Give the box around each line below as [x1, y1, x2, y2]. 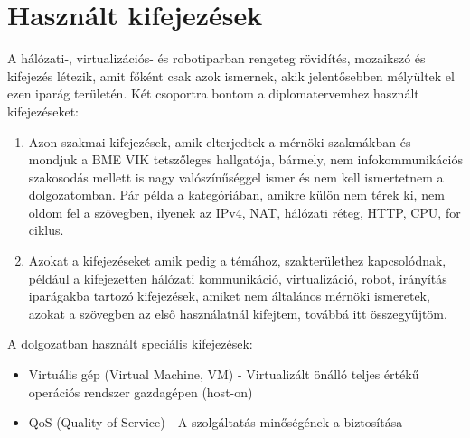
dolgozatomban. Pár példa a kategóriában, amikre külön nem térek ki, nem [28, 185, 445, 204]
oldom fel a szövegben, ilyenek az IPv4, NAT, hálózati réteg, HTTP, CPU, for [28, 202, 461, 221]
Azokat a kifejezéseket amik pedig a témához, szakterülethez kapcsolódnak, [28, 251, 446, 270]
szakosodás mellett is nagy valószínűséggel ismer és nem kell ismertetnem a [28, 167, 444, 186]
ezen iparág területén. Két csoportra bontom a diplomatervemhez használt [7, 84, 419, 103]
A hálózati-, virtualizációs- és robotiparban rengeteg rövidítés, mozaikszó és [7, 49, 426, 68]
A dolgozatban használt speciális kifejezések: [7, 334, 253, 353]
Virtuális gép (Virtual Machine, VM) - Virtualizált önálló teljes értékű [28, 365, 419, 384]
